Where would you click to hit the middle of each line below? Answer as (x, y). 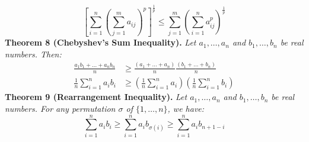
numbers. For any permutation (60, 109)
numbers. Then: (33, 54)
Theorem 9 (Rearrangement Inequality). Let (96, 97)
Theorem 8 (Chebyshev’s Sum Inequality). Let (101, 42)
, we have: (186, 109)
